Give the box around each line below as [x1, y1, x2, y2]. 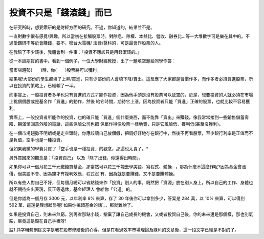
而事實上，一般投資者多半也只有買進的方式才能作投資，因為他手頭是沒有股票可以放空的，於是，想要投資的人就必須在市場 [9, 92, 253, 98]
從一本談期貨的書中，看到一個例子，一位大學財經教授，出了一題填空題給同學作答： [9, 58, 176, 64]
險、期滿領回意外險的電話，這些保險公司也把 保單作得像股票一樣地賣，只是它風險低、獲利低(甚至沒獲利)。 [9, 121, 223, 127]
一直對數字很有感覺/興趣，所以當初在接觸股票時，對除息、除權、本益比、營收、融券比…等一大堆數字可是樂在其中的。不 [9, 33, 250, 39]
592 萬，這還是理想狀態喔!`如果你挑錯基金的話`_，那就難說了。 [9, 202, 135, 208]
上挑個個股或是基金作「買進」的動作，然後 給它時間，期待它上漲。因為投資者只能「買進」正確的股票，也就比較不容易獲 [9, 99, 250, 104]
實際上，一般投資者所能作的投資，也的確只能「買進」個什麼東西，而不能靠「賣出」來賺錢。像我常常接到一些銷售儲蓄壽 [9, 114, 249, 120]
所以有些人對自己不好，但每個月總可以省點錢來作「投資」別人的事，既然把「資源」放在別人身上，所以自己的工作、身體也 [9, 179, 253, 185]
